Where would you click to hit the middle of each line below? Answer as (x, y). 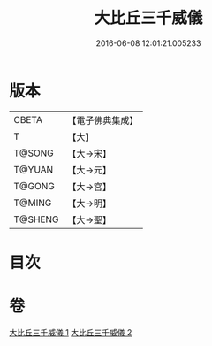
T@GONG (34, 186)
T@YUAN (34, 169)
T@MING (33, 203)
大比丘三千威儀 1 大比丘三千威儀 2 (71, 332)
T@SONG (34, 153)
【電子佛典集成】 (103, 120)
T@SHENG (36, 219)
